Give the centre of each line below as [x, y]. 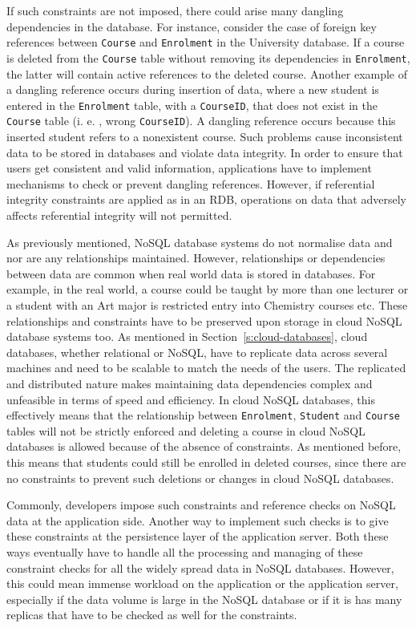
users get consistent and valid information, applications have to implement [189, 168]
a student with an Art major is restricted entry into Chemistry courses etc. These [207, 304]
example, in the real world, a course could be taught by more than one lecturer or [208, 289]
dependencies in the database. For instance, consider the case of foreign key [192, 26]
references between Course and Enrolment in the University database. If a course [206, 42]
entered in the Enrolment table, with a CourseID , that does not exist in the [192, 105]
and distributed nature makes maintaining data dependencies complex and [190, 383]
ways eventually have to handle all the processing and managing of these [185, 551]
